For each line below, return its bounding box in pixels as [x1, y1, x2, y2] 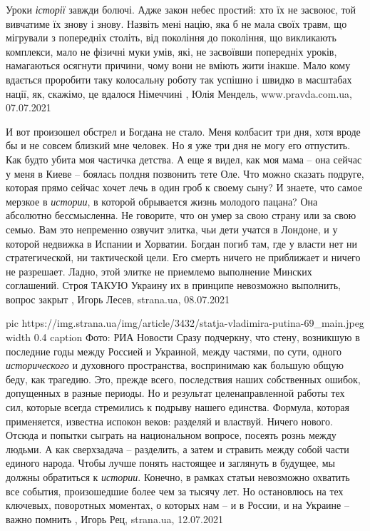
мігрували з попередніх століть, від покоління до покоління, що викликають [6, 30, 336, 45]
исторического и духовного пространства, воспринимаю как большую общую [6, 358, 344, 373]
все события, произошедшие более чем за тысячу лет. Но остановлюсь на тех [6, 483, 344, 498]
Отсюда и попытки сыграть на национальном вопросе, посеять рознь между [6, 428, 336, 442]
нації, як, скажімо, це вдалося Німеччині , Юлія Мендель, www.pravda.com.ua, [6, 86, 352, 101]
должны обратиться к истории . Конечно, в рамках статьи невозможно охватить [6, 470, 350, 484]
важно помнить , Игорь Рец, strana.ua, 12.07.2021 [6, 511, 223, 526]
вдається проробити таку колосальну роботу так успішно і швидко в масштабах [6, 71, 352, 86]
